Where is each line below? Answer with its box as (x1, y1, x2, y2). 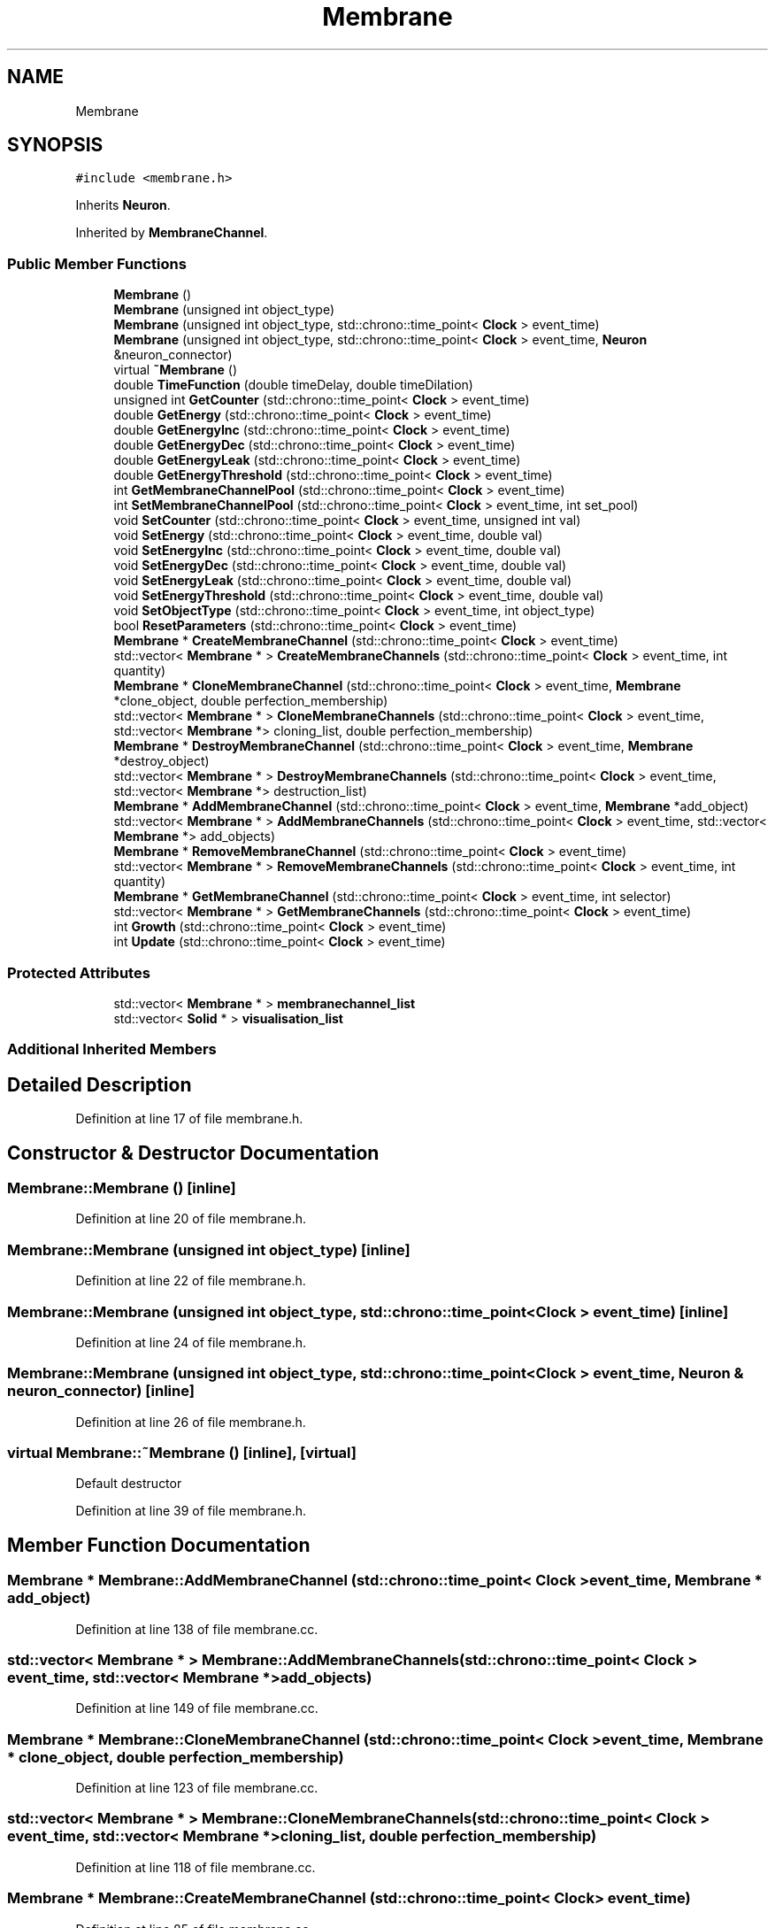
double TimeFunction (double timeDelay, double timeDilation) (113, 377, 473, 393)
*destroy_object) (113, 753, 210, 769)
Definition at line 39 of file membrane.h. (75, 1503, 307, 1519)
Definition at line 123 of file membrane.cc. (75, 1780, 318, 1796)
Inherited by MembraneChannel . (75, 225, 268, 241)
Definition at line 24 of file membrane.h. (75, 1334, 307, 1350)
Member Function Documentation (7, 1533, 311, 1556)
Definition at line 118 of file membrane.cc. (75, 1859, 316, 1875)
